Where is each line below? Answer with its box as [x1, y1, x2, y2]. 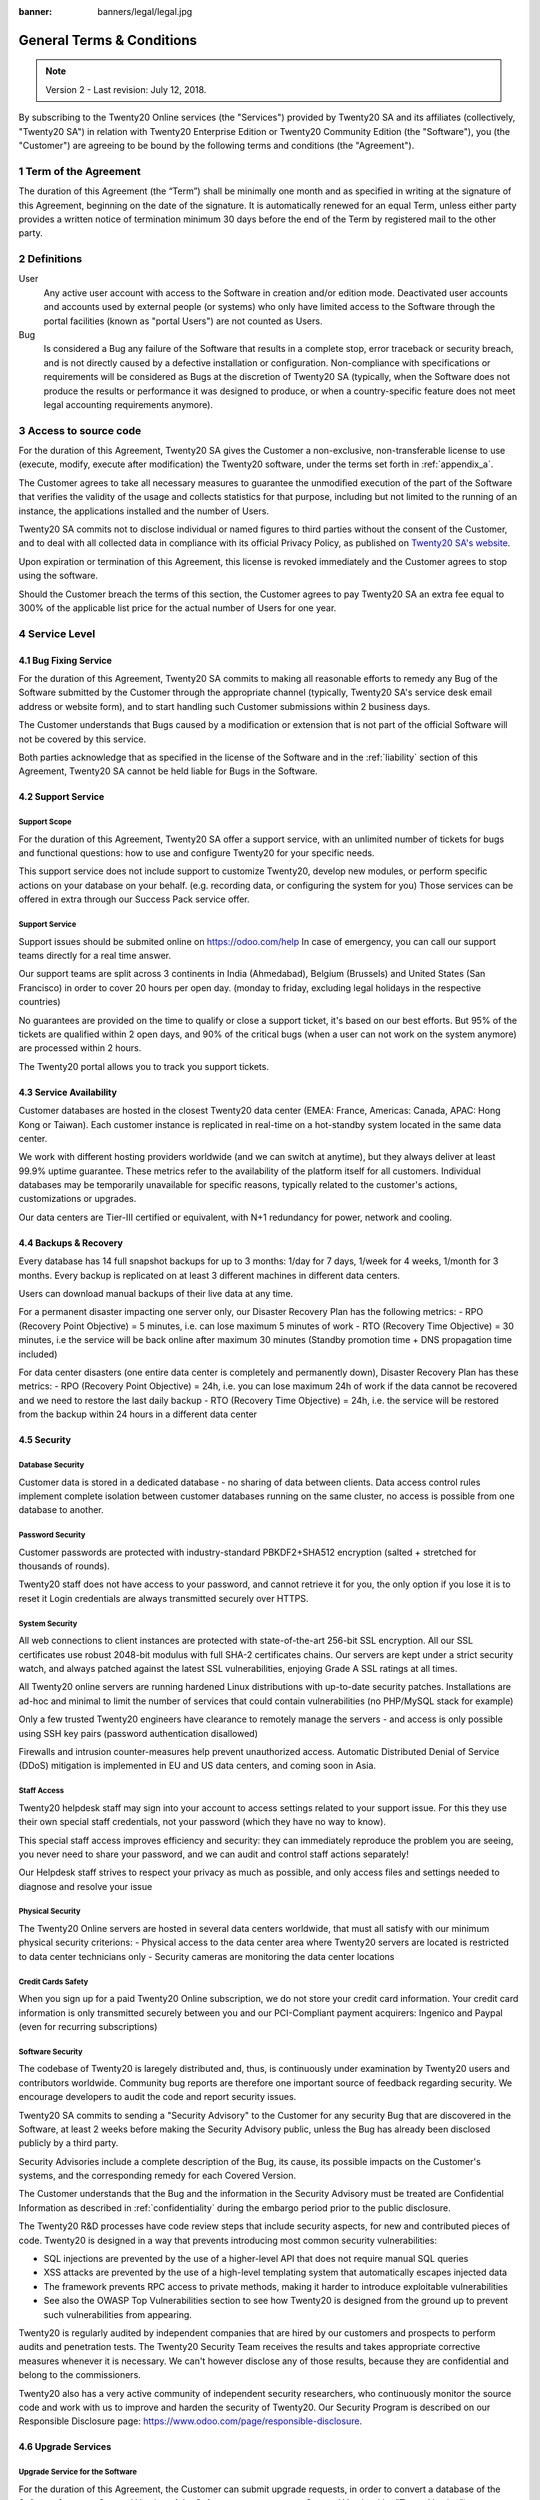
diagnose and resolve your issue [18, 1880, 153, 1892]
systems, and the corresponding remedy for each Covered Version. [18, 2170, 297, 2182]
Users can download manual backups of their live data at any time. [18, 1288, 294, 1300]
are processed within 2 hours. [18, 1042, 142, 1054]
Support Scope [18, 817, 72, 827]
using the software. [18, 570, 99, 582]
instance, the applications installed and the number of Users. [18, 505, 270, 517]
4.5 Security [18, 1434, 72, 1446]
